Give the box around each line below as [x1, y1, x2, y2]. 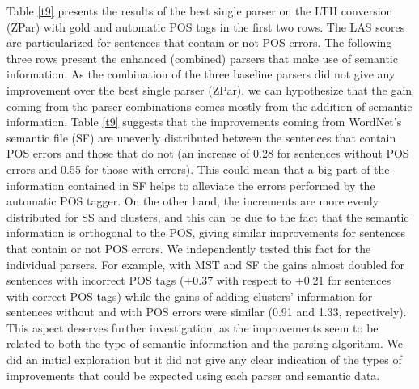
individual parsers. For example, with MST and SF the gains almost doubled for [6, 256, 405, 273]
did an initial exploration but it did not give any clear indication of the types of [6, 351, 402, 368]
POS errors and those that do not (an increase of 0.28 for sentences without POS [6, 145, 409, 162]
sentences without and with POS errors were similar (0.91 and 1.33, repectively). [6, 303, 407, 320]
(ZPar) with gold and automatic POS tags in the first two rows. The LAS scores [6, 18, 405, 35]
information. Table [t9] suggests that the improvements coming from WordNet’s [6, 113, 402, 130]
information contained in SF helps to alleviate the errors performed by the [6, 176, 375, 193]
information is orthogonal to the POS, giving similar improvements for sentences [6, 224, 406, 241]
